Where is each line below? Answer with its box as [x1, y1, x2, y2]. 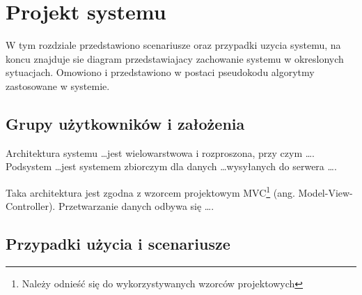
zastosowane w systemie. [6, 78, 110, 93]
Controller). [6, 199, 56, 213]
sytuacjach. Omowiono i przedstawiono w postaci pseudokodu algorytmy [6, 65, 315, 80]
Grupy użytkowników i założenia [6, 112, 245, 134]
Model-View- [298, 185, 353, 199]
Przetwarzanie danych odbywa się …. [58, 199, 214, 213]
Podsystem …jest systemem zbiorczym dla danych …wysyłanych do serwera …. [6, 159, 337, 174]
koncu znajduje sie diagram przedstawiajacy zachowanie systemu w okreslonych [6, 51, 344, 66]
